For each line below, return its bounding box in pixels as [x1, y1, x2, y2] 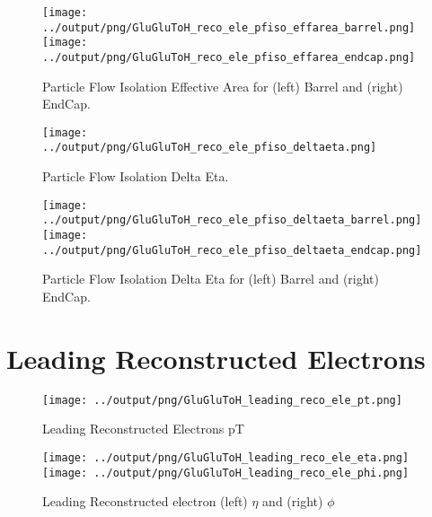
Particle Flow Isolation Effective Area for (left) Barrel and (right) [42, 76, 403, 95]
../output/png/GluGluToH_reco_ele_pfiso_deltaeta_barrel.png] [42, 214, 422, 227]
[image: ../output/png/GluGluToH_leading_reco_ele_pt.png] [42, 393, 402, 407]
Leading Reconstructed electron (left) [42, 492, 248, 511]
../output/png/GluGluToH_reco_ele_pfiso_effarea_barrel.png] [42, 21, 416, 34]
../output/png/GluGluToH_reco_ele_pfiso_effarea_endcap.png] [42, 50, 416, 64]
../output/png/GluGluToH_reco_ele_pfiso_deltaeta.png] [42, 141, 377, 154]
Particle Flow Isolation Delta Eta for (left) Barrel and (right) [42, 269, 379, 288]
